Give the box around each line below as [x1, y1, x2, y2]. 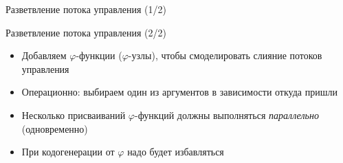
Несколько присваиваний [21, 107, 126, 122]
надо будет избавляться [127, 144, 224, 159]
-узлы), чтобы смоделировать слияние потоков [128, 48, 322, 63]
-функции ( [76, 48, 122, 63]
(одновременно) [21, 121, 88, 135]
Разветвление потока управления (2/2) [5, 25, 166, 39]
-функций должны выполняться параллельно [134, 107, 319, 122]
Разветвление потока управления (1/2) [5, 2, 166, 16]
